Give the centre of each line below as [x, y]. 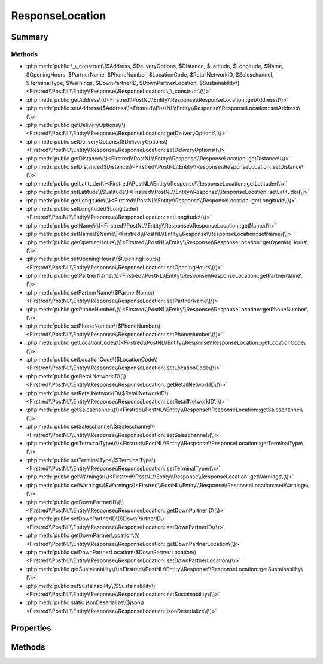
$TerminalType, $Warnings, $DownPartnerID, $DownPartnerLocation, [112, 83]
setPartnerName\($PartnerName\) [113, 292]
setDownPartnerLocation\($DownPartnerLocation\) [134, 552]
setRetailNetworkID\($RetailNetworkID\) [120, 393]
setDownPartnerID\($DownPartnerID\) [118, 519]
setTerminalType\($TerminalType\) [113, 460]
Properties [31, 628]
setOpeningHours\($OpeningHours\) [116, 259]
